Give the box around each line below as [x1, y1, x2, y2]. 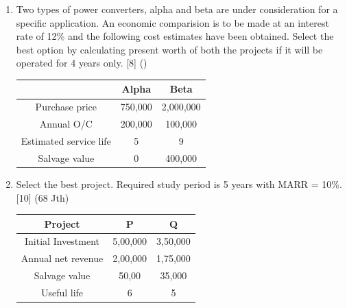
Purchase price [35, 99, 97, 114]
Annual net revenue [21, 251, 104, 265]
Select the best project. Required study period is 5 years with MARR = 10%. [16, 176, 342, 191]
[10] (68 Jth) [16, 190, 69, 204]
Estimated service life [21, 134, 111, 147]
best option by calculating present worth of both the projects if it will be [16, 42, 323, 56]
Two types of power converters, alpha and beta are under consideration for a [16, 2, 338, 16]
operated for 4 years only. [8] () [16, 56, 147, 70]
